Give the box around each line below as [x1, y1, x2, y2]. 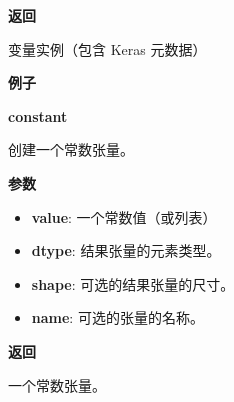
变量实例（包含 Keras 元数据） [8, 38, 207, 59]
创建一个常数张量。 [8, 139, 134, 160]
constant [8, 105, 68, 126]
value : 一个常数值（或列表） [31, 206, 217, 227]
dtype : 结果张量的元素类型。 [31, 240, 221, 261]
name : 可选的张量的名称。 [31, 307, 204, 328]
